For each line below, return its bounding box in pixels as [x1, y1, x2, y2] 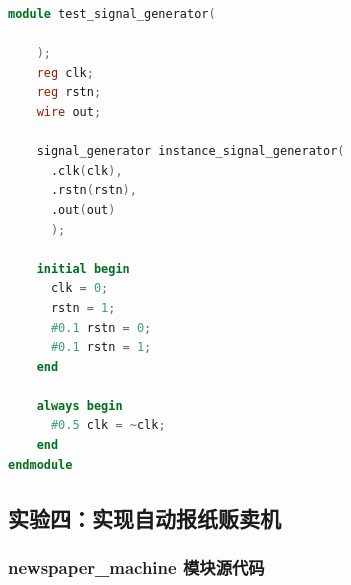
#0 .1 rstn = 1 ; [50, 340, 152, 355]
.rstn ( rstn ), [50, 183, 137, 198]
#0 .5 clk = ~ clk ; [50, 418, 166, 433]
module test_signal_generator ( [8, 7, 216, 21]
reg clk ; [36, 65, 94, 80]
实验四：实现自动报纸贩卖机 [8, 502, 281, 533]
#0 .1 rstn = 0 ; [50, 320, 152, 335]
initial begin [36, 261, 130, 276]
